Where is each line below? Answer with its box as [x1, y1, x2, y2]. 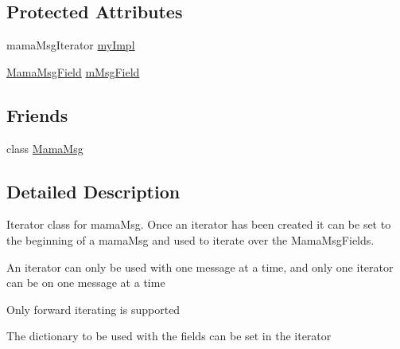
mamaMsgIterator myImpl [6, 37, 135, 53]
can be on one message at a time [6, 274, 165, 291]
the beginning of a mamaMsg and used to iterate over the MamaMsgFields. [6, 231, 375, 248]
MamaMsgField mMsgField [6, 63, 140, 80]
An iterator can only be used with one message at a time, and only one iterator [6, 258, 394, 275]
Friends [6, 102, 68, 127]
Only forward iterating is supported [6, 300, 181, 317]
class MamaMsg [6, 139, 83, 156]
